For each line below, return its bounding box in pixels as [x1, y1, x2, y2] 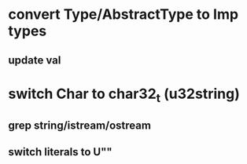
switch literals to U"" [8, 145, 112, 159]
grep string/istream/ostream [8, 118, 152, 132]
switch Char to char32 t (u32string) [8, 85, 240, 105]
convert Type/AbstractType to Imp [8, 5, 238, 24]
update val [8, 53, 61, 67]
